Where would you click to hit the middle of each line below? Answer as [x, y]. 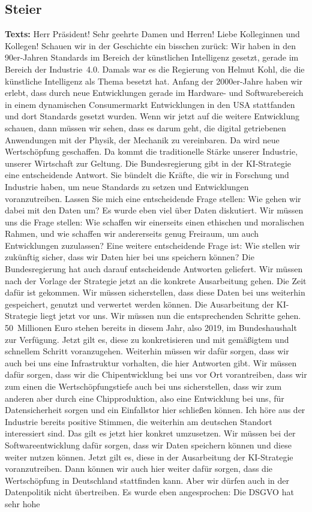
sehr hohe [22, 503]
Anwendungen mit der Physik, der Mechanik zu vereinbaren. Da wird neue [142, 139]
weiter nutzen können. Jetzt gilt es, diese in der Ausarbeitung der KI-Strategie [149, 457]
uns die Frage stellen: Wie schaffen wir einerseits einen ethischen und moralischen [155, 222]
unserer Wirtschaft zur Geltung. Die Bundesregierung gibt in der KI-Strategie [148, 163]
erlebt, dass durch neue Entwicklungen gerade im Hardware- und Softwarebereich [154, 93]
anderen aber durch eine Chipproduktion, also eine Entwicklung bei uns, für [145, 398]
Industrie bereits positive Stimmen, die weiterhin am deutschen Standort [139, 421]
